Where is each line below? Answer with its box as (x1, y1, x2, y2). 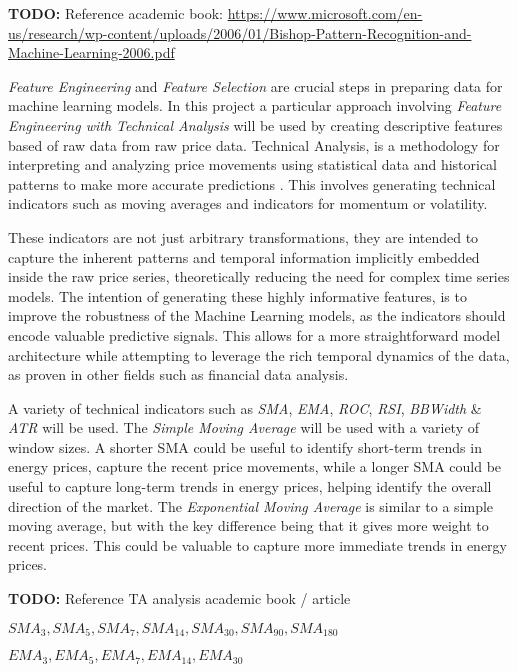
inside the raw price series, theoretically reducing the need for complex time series (8, 266, 510, 287)
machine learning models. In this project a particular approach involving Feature (8, 95, 502, 116)
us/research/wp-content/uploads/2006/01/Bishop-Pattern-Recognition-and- (8, 22, 472, 43)
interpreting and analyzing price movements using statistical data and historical (8, 154, 498, 175)
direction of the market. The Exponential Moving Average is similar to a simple (8, 495, 494, 516)
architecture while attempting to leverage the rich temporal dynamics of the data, (8, 344, 510, 365)
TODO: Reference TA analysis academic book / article (8, 588, 351, 609)
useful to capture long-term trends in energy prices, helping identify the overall (8, 476, 492, 497)
